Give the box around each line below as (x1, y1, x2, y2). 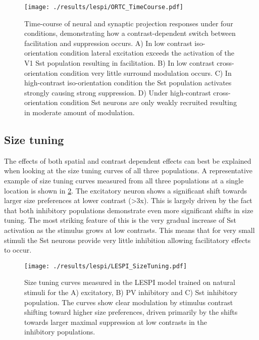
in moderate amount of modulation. (24, 107, 135, 117)
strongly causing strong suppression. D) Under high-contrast (24, 87, 211, 98)
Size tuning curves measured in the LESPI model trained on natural (24, 277, 235, 287)
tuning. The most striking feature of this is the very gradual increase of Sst (4, 215, 236, 225)
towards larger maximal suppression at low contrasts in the (24, 316, 207, 327)
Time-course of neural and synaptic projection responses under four (24, 18, 233, 28)
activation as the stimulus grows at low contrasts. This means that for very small (4, 224, 255, 235)
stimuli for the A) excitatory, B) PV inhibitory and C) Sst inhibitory (24, 286, 238, 297)
